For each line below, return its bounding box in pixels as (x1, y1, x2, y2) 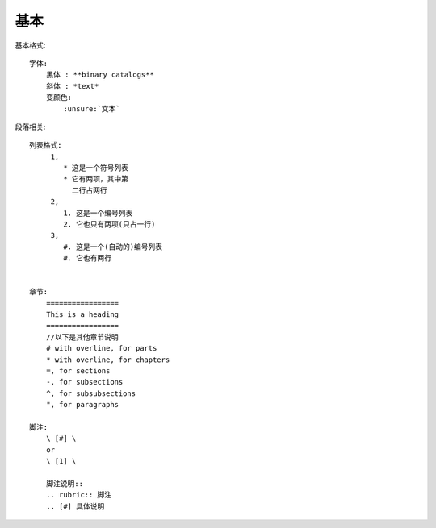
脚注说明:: (45, 480, 84, 488)
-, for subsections (45, 377, 124, 387)
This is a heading (45, 310, 119, 319)
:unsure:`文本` (63, 104, 120, 113)
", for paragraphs (45, 400, 119, 410)
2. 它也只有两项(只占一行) (63, 220, 156, 229)
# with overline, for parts (45, 343, 157, 353)
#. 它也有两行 (63, 254, 112, 263)
